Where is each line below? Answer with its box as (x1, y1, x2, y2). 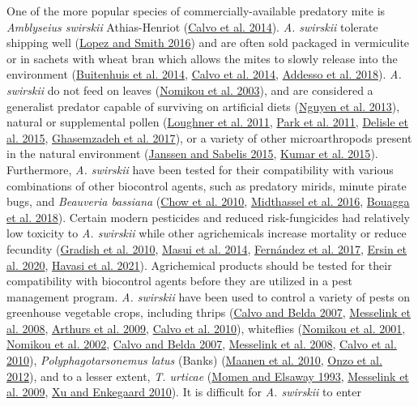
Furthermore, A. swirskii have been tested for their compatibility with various (6, 160, 394, 177)
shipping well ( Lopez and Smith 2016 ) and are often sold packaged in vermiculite (6, 34, 410, 51)
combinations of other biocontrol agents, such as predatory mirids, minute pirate (6, 177, 407, 194)
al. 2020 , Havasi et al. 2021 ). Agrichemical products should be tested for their (6, 256, 392, 273)
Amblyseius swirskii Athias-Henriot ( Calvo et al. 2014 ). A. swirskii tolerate (6, 18, 378, 35)
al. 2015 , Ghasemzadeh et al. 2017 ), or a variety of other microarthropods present (6, 129, 412, 146)
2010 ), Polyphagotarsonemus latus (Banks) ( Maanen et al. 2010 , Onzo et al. (6, 352, 382, 369)
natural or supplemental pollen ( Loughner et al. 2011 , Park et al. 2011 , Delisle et (6, 113, 409, 130)
